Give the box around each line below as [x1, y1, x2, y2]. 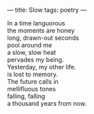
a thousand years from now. [7, 100, 87, 107]
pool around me [7, 41, 53, 49]
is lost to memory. [7, 70, 59, 78]
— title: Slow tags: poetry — [7, 6, 87, 14]
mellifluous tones [7, 85, 57, 93]
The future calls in [7, 78, 59, 85]
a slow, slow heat [7, 48, 57, 56]
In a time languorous [7, 19, 66, 27]
